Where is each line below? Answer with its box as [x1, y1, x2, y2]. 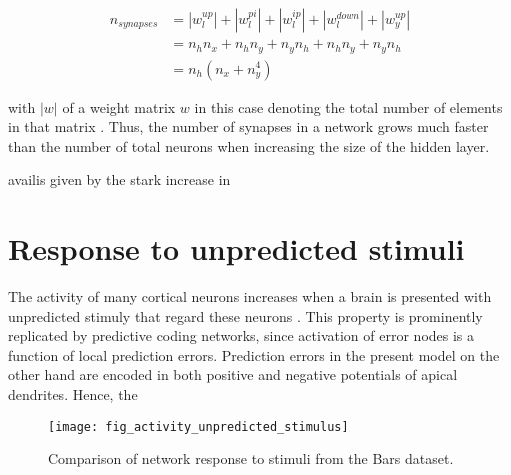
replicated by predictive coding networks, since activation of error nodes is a [8, 325, 475, 346]
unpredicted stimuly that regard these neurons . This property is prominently [8, 305, 483, 326]
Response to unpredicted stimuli [8, 228, 465, 269]
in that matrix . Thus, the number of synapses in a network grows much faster [8, 116, 489, 137]
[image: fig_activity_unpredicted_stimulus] [48, 419, 349, 434]
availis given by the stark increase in [8, 169, 231, 190]
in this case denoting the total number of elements [194, 96, 503, 117]
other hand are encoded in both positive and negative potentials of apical [8, 364, 458, 385]
